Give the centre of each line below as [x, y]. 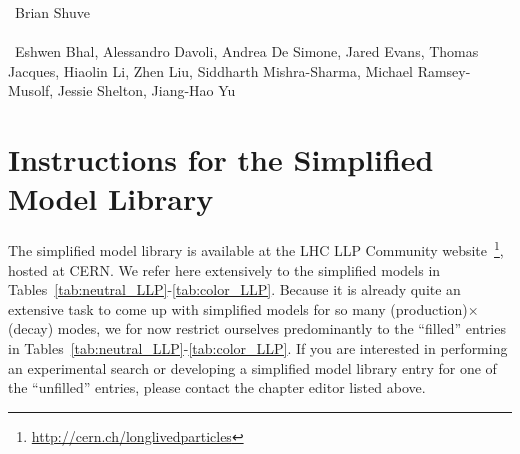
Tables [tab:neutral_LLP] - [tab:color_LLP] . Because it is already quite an [234, 289]
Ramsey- [444, 70]
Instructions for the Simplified [221, 159]
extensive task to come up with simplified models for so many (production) [238, 308]
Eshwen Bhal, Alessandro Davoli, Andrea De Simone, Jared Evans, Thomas [246, 51]
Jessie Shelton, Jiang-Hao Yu [146, 90]
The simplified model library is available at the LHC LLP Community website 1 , [256, 248]
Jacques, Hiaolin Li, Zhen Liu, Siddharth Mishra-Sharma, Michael [210, 70]
